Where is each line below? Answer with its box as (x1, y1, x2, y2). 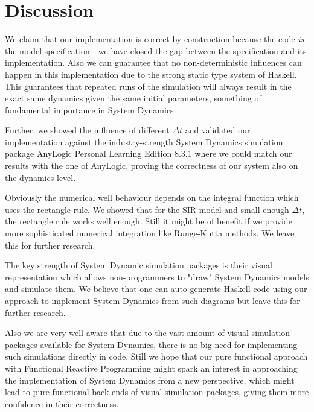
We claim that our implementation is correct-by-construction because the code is (5, 33, 304, 45)
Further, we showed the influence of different (5, 124, 170, 136)
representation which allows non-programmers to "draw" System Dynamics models (5, 270, 309, 283)
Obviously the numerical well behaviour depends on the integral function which (5, 191, 299, 204)
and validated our (185, 124, 251, 136)
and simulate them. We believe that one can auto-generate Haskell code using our (5, 282, 307, 295)
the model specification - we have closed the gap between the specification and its (5, 44, 307, 57)
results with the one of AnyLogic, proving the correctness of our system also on (5, 159, 298, 172)
